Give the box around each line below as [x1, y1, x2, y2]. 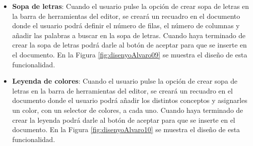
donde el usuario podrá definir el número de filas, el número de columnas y [12, 20, 240, 31]
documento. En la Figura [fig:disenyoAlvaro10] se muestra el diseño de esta [12, 124, 240, 135]
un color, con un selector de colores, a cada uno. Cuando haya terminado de [12, 104, 243, 115]
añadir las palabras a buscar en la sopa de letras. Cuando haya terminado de [12, 30, 246, 40]
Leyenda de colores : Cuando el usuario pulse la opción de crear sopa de [12, 76, 238, 86]
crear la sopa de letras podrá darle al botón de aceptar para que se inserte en [12, 40, 247, 50]
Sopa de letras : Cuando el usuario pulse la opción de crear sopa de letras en [12, 1, 249, 11]
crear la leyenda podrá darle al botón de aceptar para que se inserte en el [12, 114, 235, 125]
